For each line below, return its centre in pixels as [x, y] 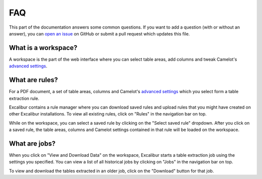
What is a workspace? [43, 48]
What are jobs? [32, 143]
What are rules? [33, 80]
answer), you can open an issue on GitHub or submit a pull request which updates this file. [99, 33]
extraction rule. [24, 98]
